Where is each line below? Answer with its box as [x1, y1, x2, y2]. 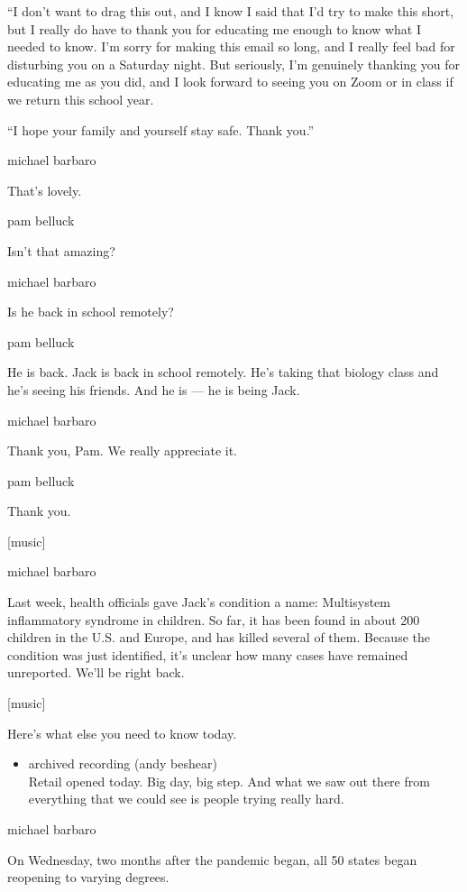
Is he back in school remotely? [7, 302, 174, 321]
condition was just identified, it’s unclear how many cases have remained [7, 645, 408, 664]
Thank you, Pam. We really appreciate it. [7, 441, 238, 460]
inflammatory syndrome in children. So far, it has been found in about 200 [7, 610, 420, 629]
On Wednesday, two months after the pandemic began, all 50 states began [7, 850, 417, 869]
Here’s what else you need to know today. [7, 723, 237, 742]
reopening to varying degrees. [7, 868, 169, 887]
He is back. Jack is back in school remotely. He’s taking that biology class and [7, 363, 439, 382]
